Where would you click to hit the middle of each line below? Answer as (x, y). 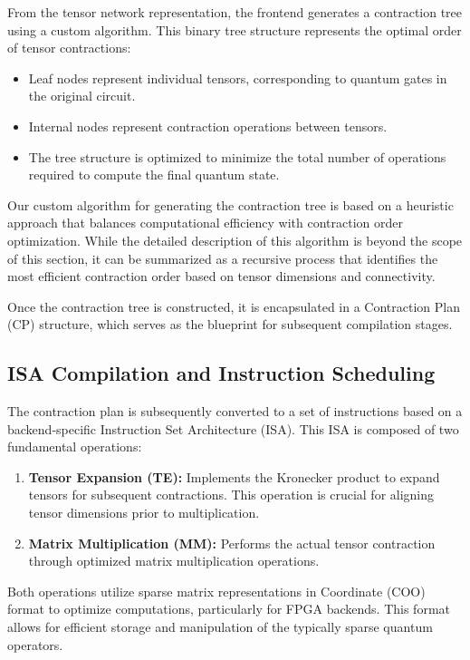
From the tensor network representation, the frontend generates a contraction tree (235, 12)
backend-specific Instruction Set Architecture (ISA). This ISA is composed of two (233, 428)
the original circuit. (82, 96)
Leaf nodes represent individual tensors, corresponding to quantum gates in (238, 78)
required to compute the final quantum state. (154, 175)
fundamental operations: (75, 446)
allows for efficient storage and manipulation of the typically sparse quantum (220, 627)
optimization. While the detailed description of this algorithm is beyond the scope (235, 240)
